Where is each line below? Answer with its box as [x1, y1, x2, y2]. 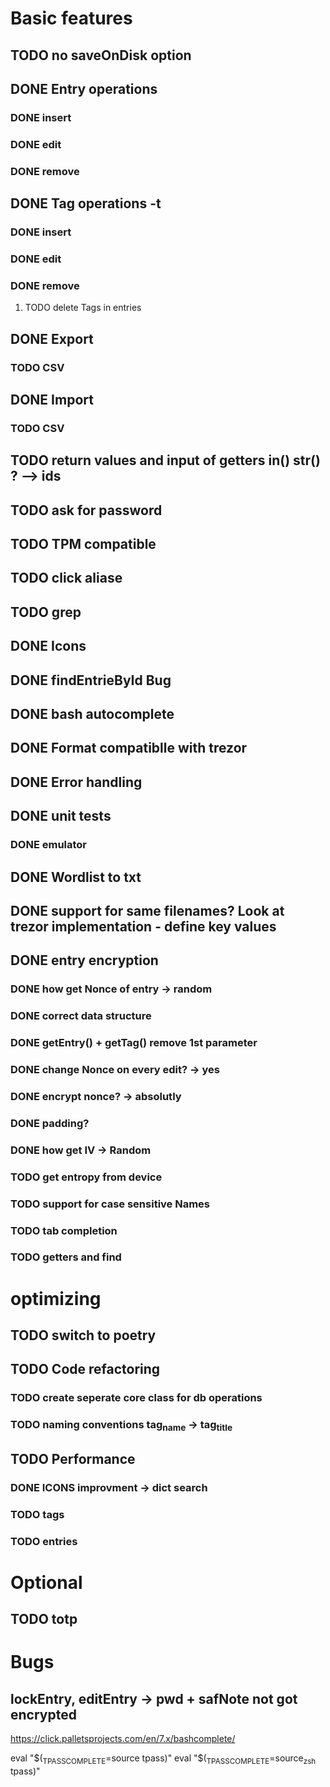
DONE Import [10, 391, 94, 408]
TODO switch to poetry [10, 1327, 157, 1344]
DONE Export [10, 330, 94, 347]
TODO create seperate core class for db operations [10, 1391, 263, 1405]
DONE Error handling [10, 773, 143, 791]
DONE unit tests [10, 808, 112, 825]
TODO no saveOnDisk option [10, 47, 192, 64]
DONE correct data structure [10, 1009, 152, 1023]
